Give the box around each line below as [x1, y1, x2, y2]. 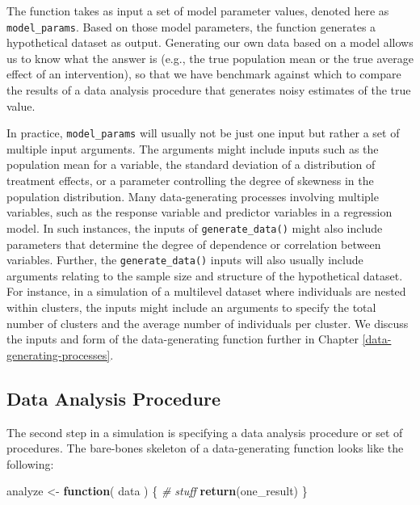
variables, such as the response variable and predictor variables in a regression [6, 204, 393, 221]
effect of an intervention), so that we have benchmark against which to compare [6, 65, 401, 82]
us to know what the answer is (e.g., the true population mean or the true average [6, 49, 414, 66]
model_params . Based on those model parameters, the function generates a [6, 18, 376, 35]
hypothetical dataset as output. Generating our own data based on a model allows [6, 34, 414, 51]
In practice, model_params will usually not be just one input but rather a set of [6, 124, 400, 141]
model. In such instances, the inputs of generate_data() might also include [6, 219, 383, 236]
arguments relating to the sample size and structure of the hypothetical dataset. [6, 267, 403, 284]
